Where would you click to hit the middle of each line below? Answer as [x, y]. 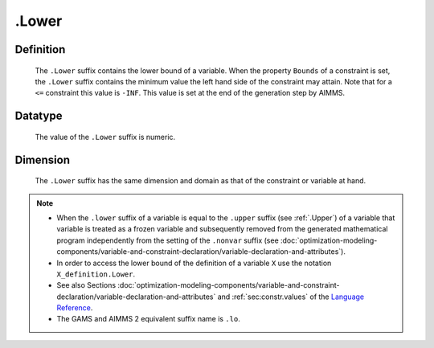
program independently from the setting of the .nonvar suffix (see [168, 240]
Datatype [39, 116]
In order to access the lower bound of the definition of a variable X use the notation [194, 263]
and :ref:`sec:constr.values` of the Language [291, 297]
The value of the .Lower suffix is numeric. [105, 137]
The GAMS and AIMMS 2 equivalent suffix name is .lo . [148, 319]
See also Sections [86, 285]
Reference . [75, 308]
